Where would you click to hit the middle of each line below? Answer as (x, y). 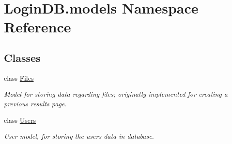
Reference (38, 27)
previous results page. (35, 103)
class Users (20, 120)
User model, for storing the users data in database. (79, 136)
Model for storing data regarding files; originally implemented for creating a (116, 94)
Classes (22, 57)
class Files (19, 78)
